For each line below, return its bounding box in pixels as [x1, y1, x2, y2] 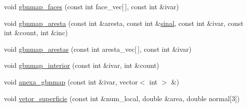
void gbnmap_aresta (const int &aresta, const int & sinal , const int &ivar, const [4, 18, 244, 28]
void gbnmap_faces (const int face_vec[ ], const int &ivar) [4, 1, 179, 11]
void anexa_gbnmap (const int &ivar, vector [4, 76, 138, 86]
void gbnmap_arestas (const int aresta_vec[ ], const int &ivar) [4, 43, 192, 54]
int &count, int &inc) [4, 27, 68, 38]
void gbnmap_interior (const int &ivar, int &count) [4, 60, 159, 70]
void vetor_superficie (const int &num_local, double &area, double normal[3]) [4, 93, 240, 103]
